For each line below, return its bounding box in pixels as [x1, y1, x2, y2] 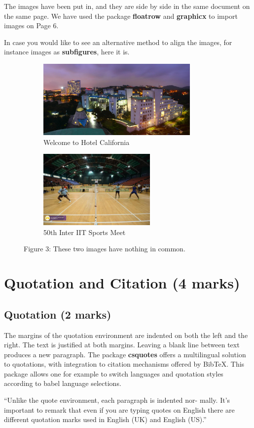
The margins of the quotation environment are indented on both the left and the [4, 330, 248, 340]
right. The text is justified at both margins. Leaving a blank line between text [4, 339, 240, 350]
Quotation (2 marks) [4, 306, 111, 322]
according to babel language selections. [4, 378, 121, 388]
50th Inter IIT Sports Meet [43, 227, 126, 237]
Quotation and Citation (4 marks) [4, 273, 240, 293]
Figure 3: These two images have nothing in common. [24, 243, 185, 254]
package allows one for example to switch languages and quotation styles [4, 368, 223, 379]
